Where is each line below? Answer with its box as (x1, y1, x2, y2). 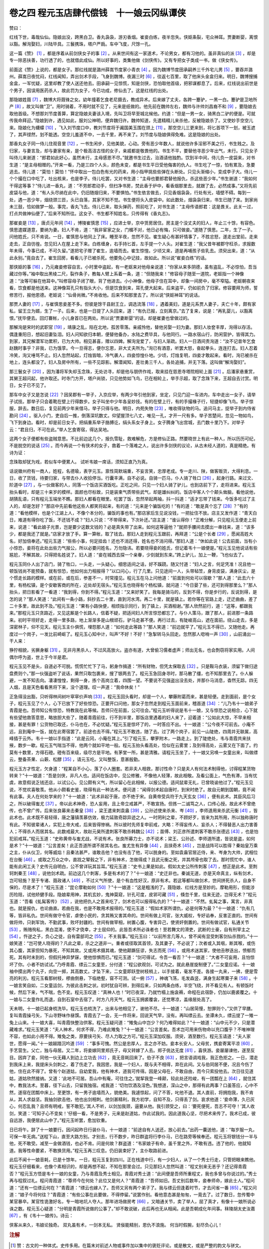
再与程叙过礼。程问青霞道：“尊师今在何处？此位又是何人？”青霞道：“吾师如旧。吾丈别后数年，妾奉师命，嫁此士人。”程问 (9, 1178, 255, 1184)
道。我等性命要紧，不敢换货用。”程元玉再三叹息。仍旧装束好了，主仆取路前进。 (9, 1147, 171, 1154)
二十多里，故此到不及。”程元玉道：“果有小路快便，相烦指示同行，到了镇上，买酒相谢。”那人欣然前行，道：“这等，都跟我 (9, 603, 253, 609)
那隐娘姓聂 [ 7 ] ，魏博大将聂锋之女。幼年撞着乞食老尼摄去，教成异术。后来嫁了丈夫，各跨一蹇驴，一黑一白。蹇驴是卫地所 (9, 96, 258, 102)
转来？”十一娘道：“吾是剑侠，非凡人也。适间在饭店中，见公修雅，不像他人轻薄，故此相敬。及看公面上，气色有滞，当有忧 (9, 772, 258, 778)
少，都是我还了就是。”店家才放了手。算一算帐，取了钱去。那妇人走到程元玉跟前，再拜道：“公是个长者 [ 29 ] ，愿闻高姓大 (9, 531, 254, 537)
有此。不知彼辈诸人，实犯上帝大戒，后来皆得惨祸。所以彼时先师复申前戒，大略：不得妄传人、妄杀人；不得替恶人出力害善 (9, 821, 258, 827)
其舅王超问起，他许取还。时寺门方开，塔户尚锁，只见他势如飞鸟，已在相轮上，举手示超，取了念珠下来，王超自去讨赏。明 (9, 375, 258, 381)
